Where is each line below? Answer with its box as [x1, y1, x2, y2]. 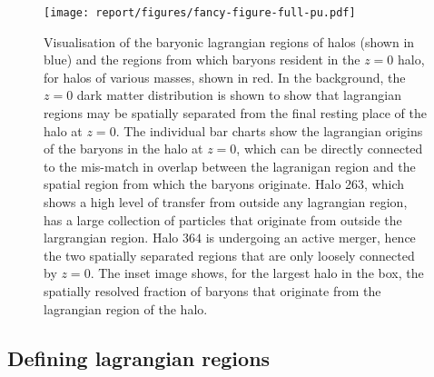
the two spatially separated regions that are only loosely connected [44, 245, 415, 264]
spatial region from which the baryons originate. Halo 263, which [44, 174, 404, 193]
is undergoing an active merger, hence [205, 228, 416, 247]
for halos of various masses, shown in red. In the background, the [44, 67, 406, 86]
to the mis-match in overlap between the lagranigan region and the [44, 156, 416, 175]
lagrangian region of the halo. [44, 299, 208, 318]
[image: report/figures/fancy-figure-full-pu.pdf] [44, 6, 356, 19]
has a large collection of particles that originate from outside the [44, 210, 402, 229]
